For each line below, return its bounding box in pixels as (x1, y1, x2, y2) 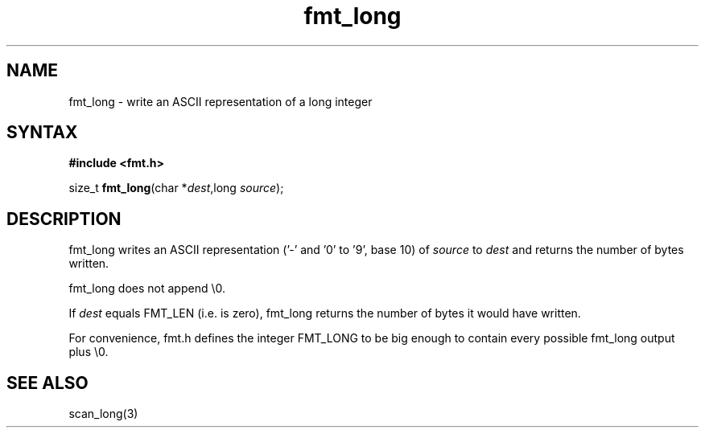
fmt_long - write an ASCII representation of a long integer (68, 94, 373, 108)
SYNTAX (6, 122, 78, 143)
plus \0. (68, 345, 109, 359)
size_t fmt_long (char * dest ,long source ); (68, 181, 284, 195)
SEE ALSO (6, 372, 89, 393)
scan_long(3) (68, 407, 138, 421)
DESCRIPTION (6, 208, 122, 229)
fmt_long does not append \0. (68, 281, 225, 296)
